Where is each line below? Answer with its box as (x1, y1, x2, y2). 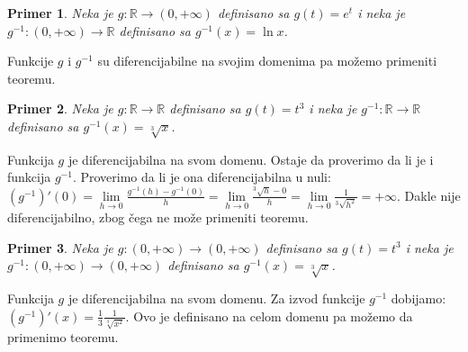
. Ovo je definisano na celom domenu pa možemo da (125, 306, 413, 325)
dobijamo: (391, 289, 446, 308)
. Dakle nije (397, 185, 461, 204)
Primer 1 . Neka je (7, 4, 113, 22)
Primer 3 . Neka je (7, 238, 113, 257)
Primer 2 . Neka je (7, 99, 113, 118)
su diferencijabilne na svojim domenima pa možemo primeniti (97, 51, 437, 70)
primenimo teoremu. (7, 328, 119, 347)
